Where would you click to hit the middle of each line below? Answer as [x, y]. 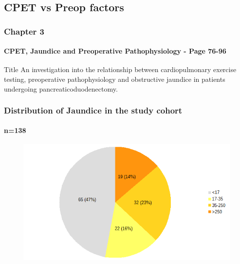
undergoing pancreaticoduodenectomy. [61, 88]
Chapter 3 [24, 31]
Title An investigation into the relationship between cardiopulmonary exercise [120, 69]
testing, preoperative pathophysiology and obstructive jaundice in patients [115, 79]
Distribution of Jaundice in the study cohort [93, 110]
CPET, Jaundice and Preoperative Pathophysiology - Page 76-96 [115, 51]
